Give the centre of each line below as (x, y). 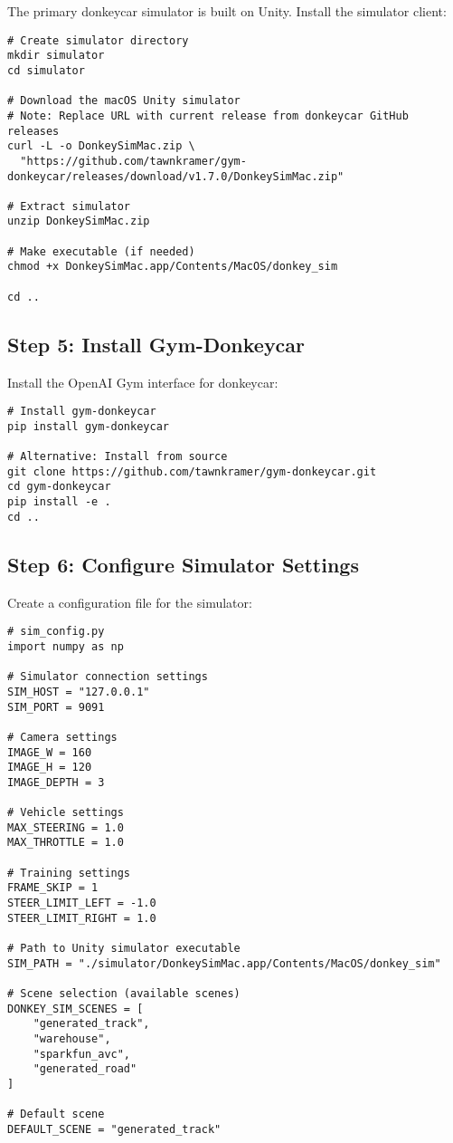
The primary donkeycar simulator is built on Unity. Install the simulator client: (227, 11)
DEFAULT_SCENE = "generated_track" (114, 1129)
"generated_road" (85, 1069)
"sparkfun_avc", (82, 1054)
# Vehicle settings (66, 813)
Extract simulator (75, 206)
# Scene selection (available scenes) (124, 994)
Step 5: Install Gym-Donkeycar (156, 344)
